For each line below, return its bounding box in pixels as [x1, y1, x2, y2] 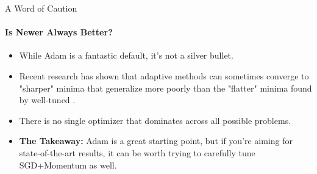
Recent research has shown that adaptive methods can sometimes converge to [19, 69, 309, 82]
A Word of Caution [5, 2, 77, 14]
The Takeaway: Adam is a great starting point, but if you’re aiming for [19, 134, 293, 147]
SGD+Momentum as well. [19, 158, 117, 171]
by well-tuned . [19, 93, 76, 106]
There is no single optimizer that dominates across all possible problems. [19, 114, 291, 126]
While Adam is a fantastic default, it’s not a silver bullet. [19, 49, 233, 62]
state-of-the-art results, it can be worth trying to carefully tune [19, 146, 255, 159]
